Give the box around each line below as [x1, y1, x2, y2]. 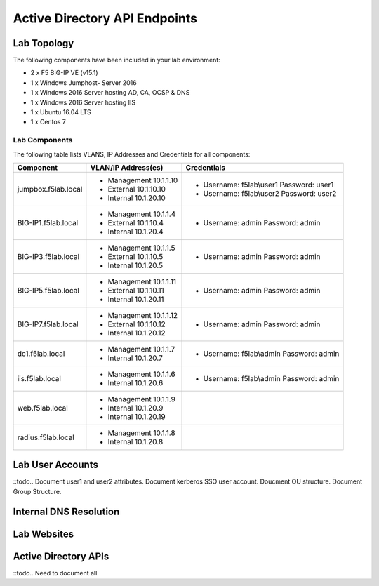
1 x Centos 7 [30, 118, 66, 126]
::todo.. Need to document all [13, 568, 98, 577]
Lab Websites [13, 528, 74, 540]
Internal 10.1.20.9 [107, 403, 164, 413]
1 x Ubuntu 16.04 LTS [30, 108, 91, 116]
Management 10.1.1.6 [107, 369, 175, 379]
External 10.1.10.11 [107, 285, 164, 295]
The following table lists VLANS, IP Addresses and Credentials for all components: [13, 149, 251, 158]
